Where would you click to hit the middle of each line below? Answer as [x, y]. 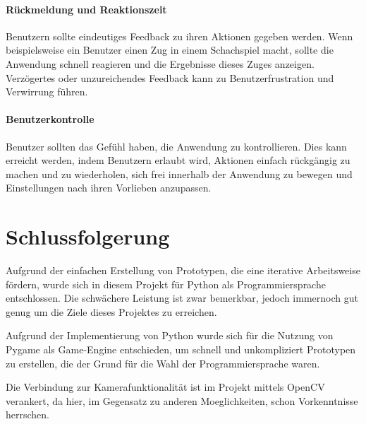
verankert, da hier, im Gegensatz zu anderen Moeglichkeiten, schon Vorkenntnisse [182, 400]
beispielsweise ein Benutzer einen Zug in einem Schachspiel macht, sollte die [170, 50]
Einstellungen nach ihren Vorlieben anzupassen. [109, 188]
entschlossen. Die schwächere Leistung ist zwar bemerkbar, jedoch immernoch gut [182, 298]
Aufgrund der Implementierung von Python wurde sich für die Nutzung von [170, 335]
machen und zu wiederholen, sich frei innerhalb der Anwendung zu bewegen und [179, 173]
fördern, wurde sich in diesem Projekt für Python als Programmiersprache [166, 284]
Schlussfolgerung [88, 236]
